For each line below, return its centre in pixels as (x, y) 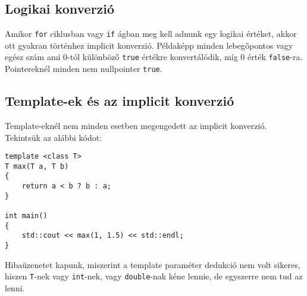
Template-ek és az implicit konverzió (120, 101)
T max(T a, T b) (37, 166)
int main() (26, 216)
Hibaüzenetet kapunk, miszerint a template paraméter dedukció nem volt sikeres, (153, 264)
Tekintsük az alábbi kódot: (54, 137)
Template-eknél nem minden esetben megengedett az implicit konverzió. (136, 125)
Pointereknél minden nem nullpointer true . (84, 69)
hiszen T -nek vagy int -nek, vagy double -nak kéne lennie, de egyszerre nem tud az (154, 276)
